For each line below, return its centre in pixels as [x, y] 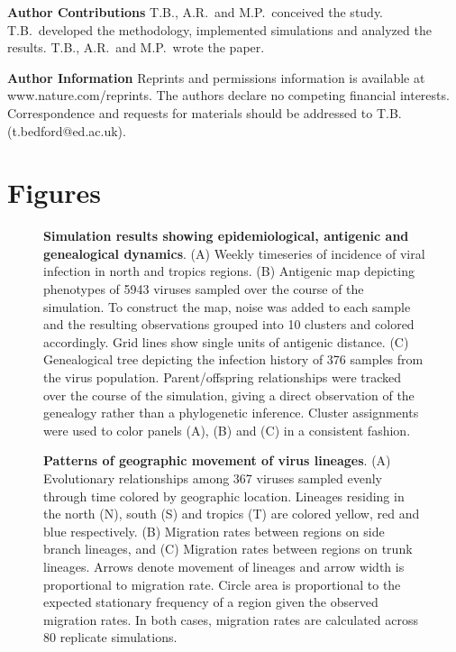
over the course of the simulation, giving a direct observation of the [229, 395]
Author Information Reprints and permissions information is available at [216, 77]
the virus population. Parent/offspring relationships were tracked [223, 377]
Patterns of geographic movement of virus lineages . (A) [217, 460]
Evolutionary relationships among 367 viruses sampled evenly [213, 478]
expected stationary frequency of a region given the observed [211, 602]
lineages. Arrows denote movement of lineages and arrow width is [224, 566]
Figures [54, 193]
